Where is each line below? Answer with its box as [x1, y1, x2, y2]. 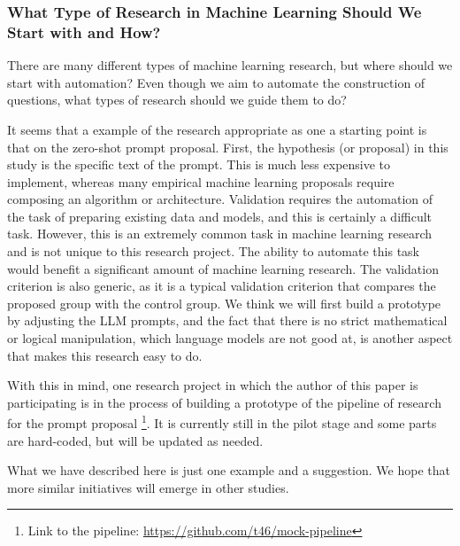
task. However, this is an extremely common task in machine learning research [7, 224, 433, 243]
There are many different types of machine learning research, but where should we [7, 56, 453, 74]
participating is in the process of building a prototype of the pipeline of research [7, 393, 441, 411]
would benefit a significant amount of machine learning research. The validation [7, 259, 439, 277]
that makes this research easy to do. [7, 346, 203, 364]
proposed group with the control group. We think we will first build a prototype [7, 293, 441, 312]
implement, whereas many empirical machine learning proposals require [7, 172, 395, 191]
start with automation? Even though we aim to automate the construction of [7, 73, 425, 91]
